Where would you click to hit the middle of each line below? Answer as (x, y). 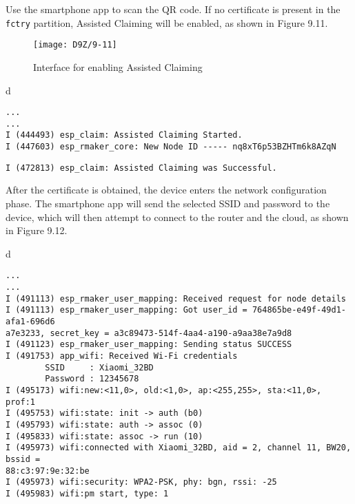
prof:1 (20, 402)
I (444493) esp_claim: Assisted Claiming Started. (124, 135)
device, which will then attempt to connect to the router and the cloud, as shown (177, 217)
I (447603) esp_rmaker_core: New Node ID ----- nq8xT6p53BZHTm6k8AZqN (171, 147)
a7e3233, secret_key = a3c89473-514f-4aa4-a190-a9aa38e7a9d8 (149, 333)
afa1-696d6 (30, 321)
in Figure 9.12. (37, 230)
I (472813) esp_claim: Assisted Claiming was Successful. (141, 168)
